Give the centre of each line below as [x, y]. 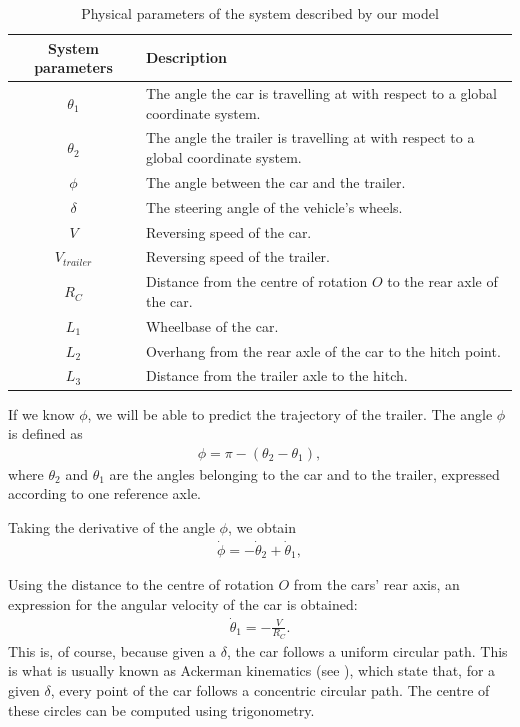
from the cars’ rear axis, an [376, 584]
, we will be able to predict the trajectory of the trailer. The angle [290, 413]
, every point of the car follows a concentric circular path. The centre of [270, 690]
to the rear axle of [442, 281]
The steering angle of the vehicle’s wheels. [274, 206]
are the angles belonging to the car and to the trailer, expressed [304, 473]
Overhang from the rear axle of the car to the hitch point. [323, 350]
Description [186, 57]
